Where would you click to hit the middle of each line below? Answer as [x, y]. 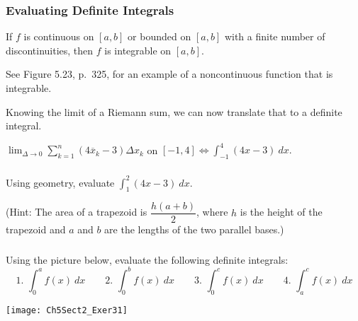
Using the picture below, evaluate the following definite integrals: [147, 259]
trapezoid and [36, 229]
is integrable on [138, 50]
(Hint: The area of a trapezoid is [77, 212]
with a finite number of [275, 36]
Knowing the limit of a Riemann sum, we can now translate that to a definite [174, 111]
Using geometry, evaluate [60, 182]
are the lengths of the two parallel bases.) [194, 229]
